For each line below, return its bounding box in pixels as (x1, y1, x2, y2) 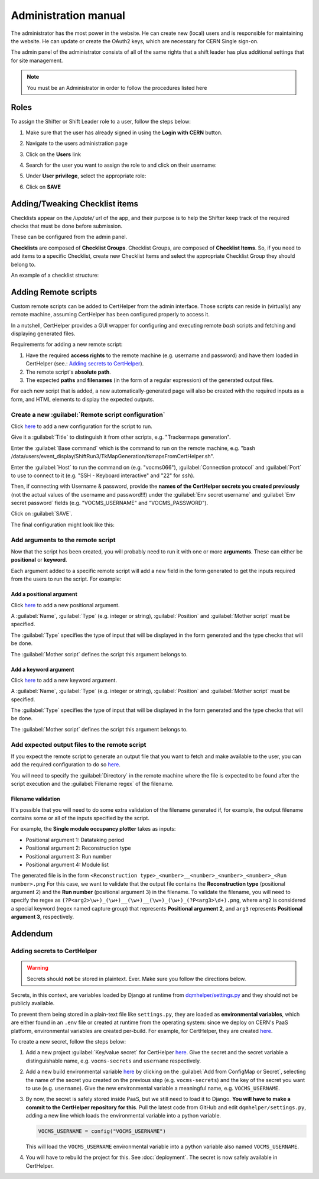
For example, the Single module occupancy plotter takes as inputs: (11, 825, 176, 833)
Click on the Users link (25, 151, 81, 158)
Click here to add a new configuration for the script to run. (11, 423, 153, 430)
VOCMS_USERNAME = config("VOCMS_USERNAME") (38, 1128, 167, 1135)
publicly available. (11, 1000, 55, 1007)
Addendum (11, 929, 53, 939)
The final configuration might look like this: (11, 521, 115, 528)
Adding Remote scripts (11, 287, 97, 297)
